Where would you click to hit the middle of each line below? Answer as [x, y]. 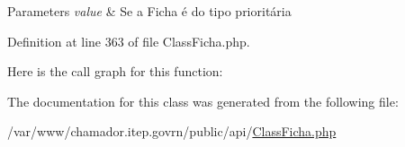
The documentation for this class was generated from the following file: [203, 101]
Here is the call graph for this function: [115, 71]
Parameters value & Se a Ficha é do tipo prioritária [149, 11]
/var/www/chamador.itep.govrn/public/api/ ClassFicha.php [172, 131]
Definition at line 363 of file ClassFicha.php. [129, 41]
